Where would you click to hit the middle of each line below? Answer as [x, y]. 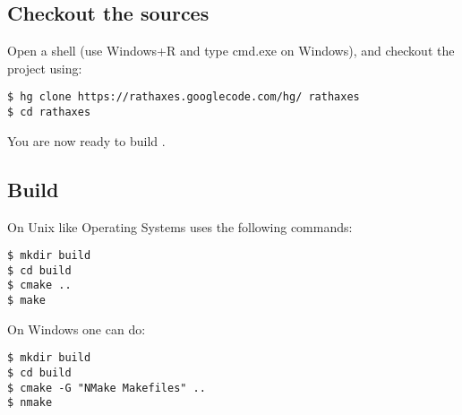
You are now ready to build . [86, 140]
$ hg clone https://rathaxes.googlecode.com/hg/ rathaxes [184, 97]
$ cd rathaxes [49, 112]
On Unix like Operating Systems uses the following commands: [180, 226]
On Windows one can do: [77, 329]
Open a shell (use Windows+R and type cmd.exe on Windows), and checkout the [231, 51]
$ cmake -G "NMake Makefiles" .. [107, 388]
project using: [45, 68]
